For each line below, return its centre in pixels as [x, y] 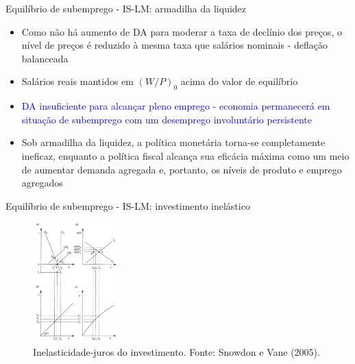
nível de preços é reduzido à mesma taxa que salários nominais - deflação [174, 45]
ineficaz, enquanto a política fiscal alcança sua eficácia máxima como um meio [185, 155]
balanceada [45, 58]
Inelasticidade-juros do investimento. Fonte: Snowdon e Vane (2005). [176, 351]
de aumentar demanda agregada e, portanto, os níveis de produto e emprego [182, 169]
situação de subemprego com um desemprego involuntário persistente [167, 119]
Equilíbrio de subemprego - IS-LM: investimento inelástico [128, 205]
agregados [42, 183]
